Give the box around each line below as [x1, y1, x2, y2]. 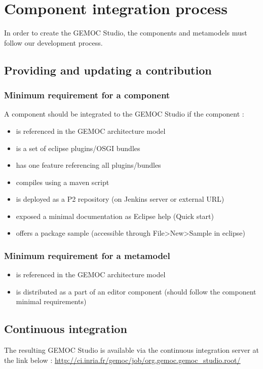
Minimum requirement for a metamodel [4, 249, 170, 262]
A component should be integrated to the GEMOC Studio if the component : [4, 108, 244, 119]
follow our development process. [4, 37, 103, 48]
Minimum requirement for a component [4, 89, 170, 101]
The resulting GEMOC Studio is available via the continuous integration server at [4, 345, 259, 355]
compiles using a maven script [16, 176, 109, 187]
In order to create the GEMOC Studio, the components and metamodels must [4, 27, 247, 38]
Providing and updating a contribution [4, 62, 212, 78]
